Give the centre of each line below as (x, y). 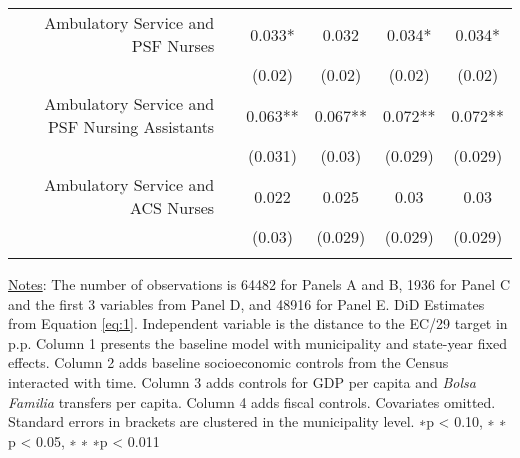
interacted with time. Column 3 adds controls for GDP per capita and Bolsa (242, 381)
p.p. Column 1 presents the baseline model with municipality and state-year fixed (257, 342)
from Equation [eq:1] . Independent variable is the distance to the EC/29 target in (258, 323)
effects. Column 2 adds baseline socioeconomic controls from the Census (228, 362)
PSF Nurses (173, 45)
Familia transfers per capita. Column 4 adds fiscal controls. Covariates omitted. (252, 401)
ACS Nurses (172, 207)
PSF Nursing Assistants (131, 126)
